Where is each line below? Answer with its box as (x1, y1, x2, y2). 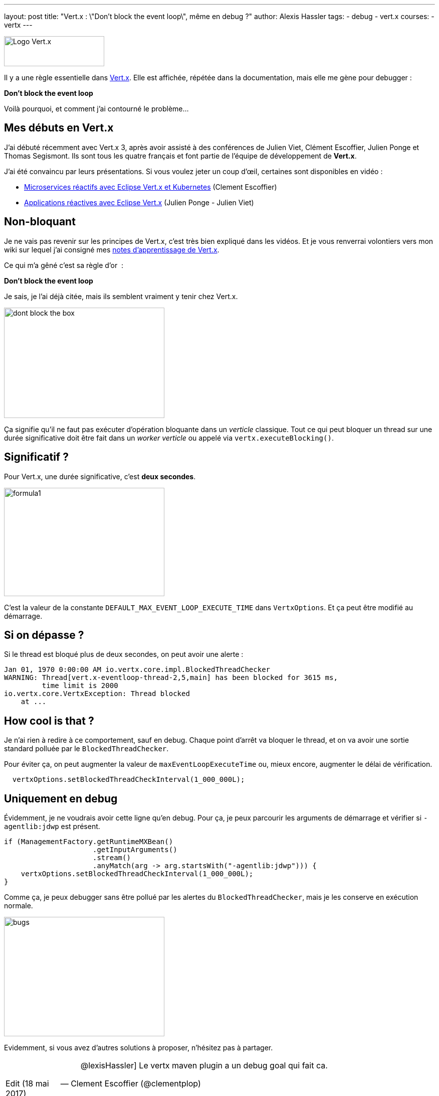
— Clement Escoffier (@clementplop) (60, 1078, 201, 1089)
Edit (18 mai (6, 1078, 49, 1089)
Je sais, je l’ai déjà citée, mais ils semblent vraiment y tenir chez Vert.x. (4, 292, 238, 301)
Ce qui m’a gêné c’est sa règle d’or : (4, 260, 124, 269)
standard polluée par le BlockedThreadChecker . (4, 744, 169, 753)
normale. (4, 901, 33, 910)
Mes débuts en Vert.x (4, 121, 114, 134)
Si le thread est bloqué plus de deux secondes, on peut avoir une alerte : (4, 650, 244, 659)
